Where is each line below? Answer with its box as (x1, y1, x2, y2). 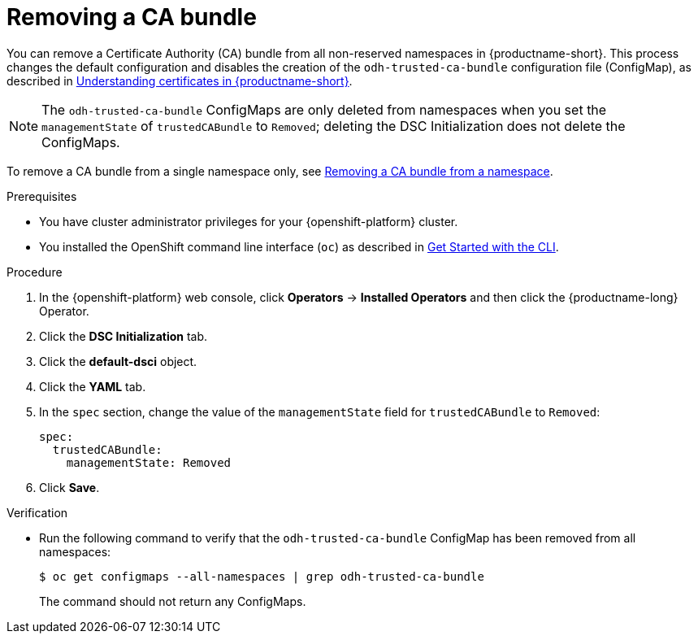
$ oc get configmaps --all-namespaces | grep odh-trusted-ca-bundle (39, 569, 484, 583)
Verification (7, 505, 68, 520)
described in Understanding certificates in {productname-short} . (7, 73, 353, 88)
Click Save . (39, 480, 100, 494)
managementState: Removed (66, 455, 232, 469)
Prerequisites (7, 189, 77, 203)
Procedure (7, 264, 63, 279)
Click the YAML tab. (39, 379, 146, 394)
